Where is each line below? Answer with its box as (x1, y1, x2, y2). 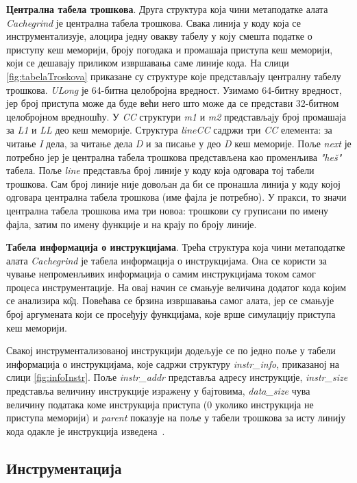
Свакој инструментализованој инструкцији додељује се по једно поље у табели (6, 343, 336, 358)
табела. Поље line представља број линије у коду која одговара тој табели (6, 163, 315, 177)
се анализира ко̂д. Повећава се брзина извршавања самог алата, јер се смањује (6, 293, 334, 308)
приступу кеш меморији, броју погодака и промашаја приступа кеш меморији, (6, 42, 333, 56)
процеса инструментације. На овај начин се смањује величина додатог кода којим (6, 280, 347, 294)
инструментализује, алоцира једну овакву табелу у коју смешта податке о (6, 29, 312, 43)
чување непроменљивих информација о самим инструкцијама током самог (6, 267, 316, 281)
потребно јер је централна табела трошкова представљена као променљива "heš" (6, 149, 342, 164)
